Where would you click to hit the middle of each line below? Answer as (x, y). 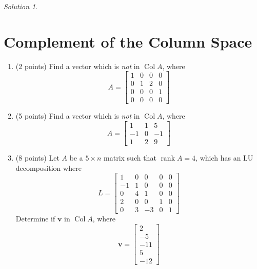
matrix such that (130, 158)
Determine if (35, 219)
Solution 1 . (21, 6)
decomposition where (48, 167)
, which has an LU (224, 158)
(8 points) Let (37, 158)
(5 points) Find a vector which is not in (78, 116)
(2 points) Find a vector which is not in (78, 66)
